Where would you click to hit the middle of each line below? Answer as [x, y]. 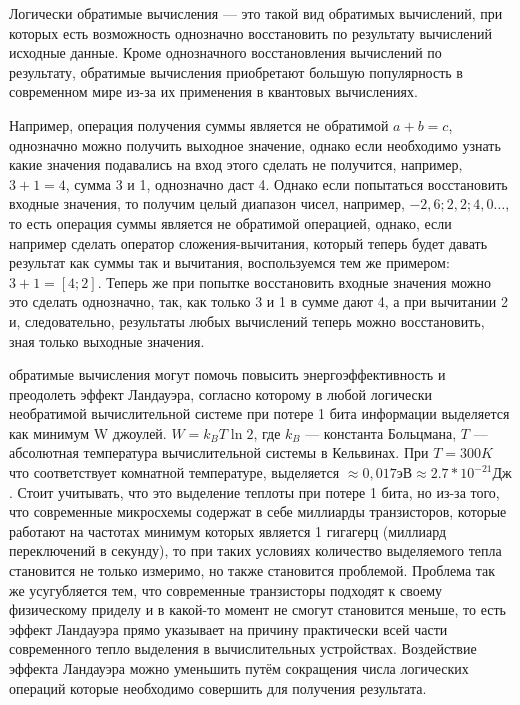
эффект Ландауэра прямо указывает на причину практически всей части [228, 628]
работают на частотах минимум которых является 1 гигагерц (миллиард [228, 530]
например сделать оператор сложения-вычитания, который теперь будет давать [248, 242]
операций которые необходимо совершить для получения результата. [218, 687]
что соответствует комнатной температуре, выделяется [174, 472]
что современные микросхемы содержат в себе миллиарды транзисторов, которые [258, 511]
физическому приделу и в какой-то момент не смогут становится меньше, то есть [257, 609]
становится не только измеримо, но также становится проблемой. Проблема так [252, 570]
